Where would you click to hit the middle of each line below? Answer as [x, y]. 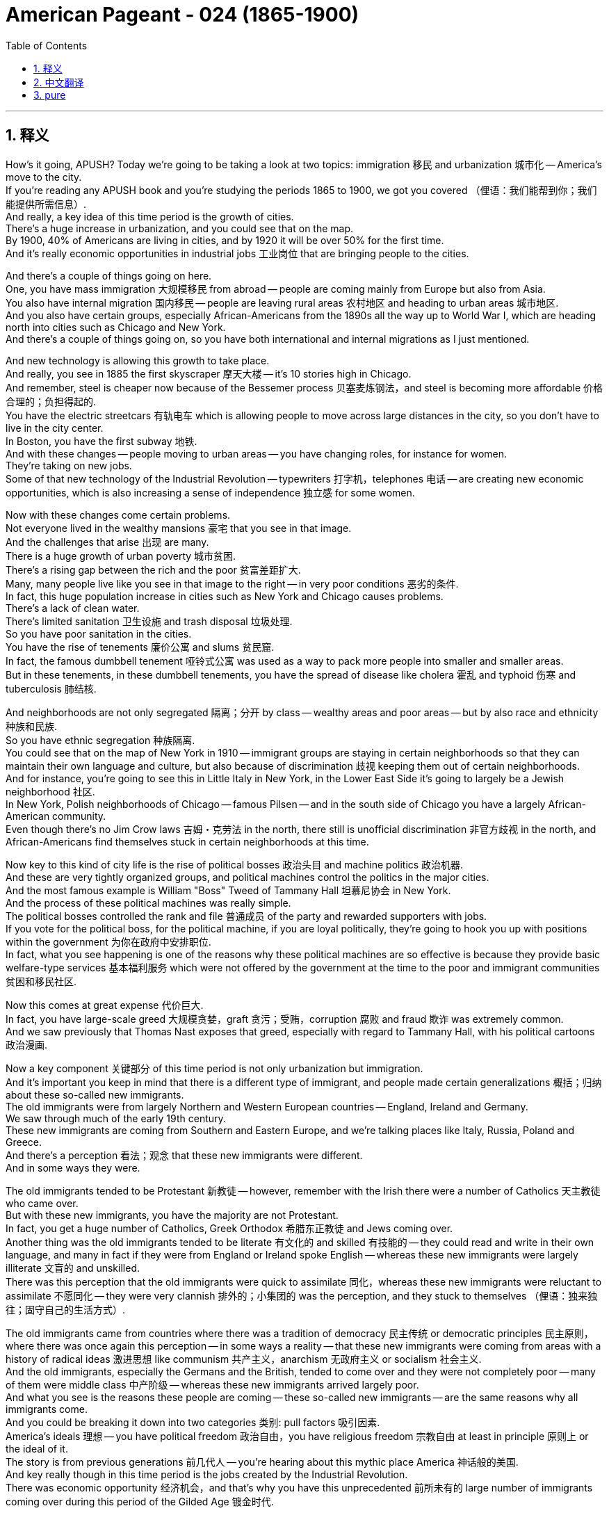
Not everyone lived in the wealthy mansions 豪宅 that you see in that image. [179, 528]
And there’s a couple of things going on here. [109, 275]
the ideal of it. [37, 1448]
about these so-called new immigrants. [95, 1094]
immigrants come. [47, 1409]
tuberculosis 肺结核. [51, 688]
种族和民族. [32, 726]
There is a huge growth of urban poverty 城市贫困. [121, 556]
